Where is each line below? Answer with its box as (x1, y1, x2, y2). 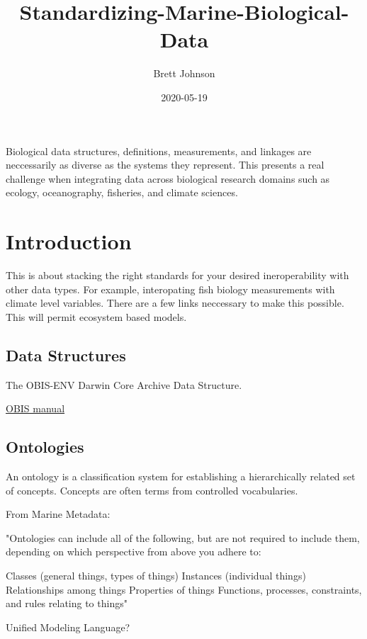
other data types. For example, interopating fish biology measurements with (6, 281, 335, 296)
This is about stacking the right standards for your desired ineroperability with (6, 268, 349, 282)
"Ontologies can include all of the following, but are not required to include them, (6, 530, 360, 545)
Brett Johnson (153, 66, 215, 81)
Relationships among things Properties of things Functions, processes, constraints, (6, 582, 362, 596)
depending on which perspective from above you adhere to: (6, 544, 261, 559)
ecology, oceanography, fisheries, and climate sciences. (6, 185, 238, 200)
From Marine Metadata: (6, 507, 111, 521)
